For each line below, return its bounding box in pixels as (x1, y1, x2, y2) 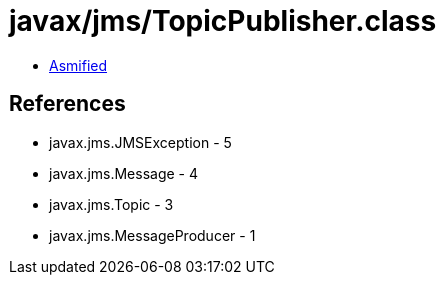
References (9, 91, 126, 117)
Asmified (49, 56, 108, 74)
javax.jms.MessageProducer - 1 (49, 226, 256, 244)
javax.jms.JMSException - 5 (49, 133, 232, 151)
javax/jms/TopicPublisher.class (9, 4, 437, 38)
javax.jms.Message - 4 (49, 164, 199, 182)
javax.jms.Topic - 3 (49, 195, 174, 213)
